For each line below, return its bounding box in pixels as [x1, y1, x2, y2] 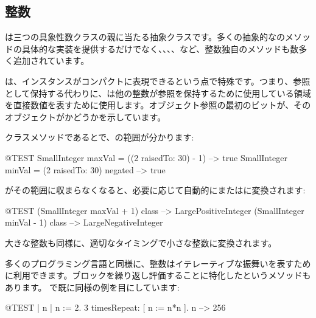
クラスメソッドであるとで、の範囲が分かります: [5, 131, 194, 143]
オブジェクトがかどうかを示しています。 [5, 110, 166, 123]
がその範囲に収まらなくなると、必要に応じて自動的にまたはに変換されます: [5, 184, 306, 196]
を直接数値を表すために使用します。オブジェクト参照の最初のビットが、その [5, 99, 311, 111]
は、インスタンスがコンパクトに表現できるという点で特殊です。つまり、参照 [5, 74, 311, 87]
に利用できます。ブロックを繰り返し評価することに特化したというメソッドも [5, 269, 311, 282]
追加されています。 [13, 54, 90, 67]
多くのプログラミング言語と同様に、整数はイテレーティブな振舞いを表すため [5, 257, 311, 269]
